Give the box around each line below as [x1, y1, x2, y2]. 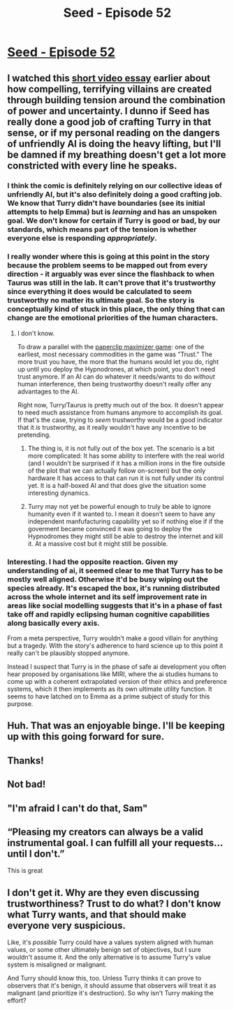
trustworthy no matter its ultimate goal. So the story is [7, 295, 195, 305]
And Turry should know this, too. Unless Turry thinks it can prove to [7, 974, 201, 983]
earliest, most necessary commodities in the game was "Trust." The [17, 350, 213, 358]
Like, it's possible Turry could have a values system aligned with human [7, 938, 214, 946]
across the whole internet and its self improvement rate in [7, 591, 207, 601]
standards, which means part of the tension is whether [7, 224, 197, 234]
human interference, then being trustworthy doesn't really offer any [17, 379, 212, 388]
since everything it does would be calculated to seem [7, 287, 192, 297]
